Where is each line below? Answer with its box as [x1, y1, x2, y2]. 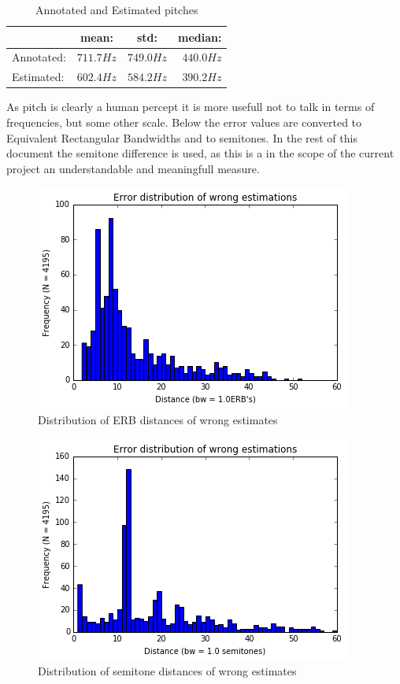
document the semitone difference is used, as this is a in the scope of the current [6, 145, 394, 161]
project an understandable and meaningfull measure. [6, 160, 260, 176]
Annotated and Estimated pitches [35, 2, 198, 17]
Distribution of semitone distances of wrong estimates [38, 663, 297, 679]
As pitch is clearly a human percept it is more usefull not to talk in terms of [6, 98, 375, 115]
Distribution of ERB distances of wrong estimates [38, 411, 278, 427]
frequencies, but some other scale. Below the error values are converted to [6, 113, 362, 130]
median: [177, 28, 222, 45]
